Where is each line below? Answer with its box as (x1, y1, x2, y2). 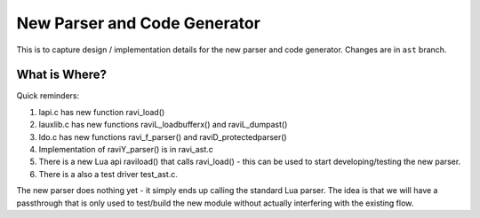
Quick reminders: (16, 90, 80, 101)
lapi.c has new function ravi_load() (38, 106, 165, 117)
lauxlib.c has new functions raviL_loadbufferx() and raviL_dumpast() (38, 120, 288, 130)
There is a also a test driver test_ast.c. (38, 168, 178, 179)
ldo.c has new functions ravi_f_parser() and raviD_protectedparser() (38, 131, 288, 142)
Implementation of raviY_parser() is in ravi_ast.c (38, 144, 213, 155)
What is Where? (16, 67, 107, 82)
